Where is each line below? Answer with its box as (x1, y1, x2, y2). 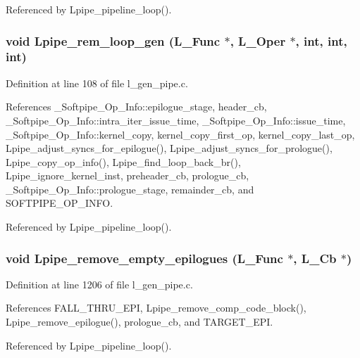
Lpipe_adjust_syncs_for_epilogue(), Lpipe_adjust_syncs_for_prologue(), (6, 141, 333, 155)
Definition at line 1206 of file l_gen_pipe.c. (6, 276, 193, 291)
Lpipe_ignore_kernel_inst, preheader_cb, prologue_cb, (6, 168, 249, 183)
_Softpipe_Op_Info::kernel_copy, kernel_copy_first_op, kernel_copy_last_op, (6, 127, 355, 141)
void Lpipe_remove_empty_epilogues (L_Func (6, 249, 283, 267)
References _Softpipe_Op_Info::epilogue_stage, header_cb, (6, 99, 267, 114)
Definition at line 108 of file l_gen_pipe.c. (6, 75, 188, 90)
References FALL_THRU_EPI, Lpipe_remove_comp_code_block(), (6, 300, 306, 315)
